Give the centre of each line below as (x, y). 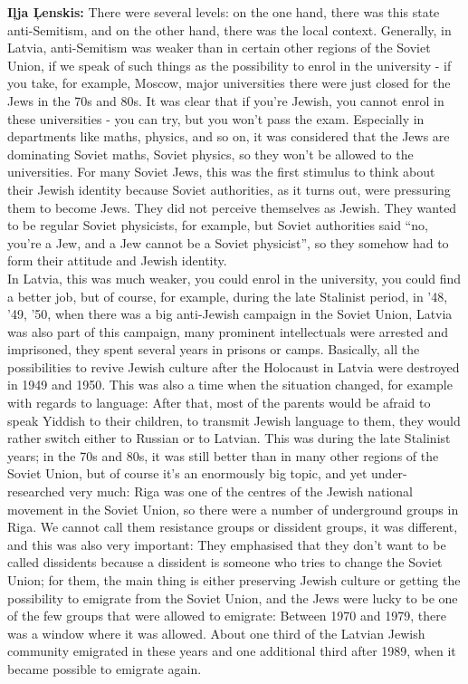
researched (36, 491)
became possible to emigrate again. (105, 668)
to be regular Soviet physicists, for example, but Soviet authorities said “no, (218, 225)
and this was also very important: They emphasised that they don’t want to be (227, 544)
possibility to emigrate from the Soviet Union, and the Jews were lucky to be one (233, 597)
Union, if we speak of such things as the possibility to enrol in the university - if (229, 65)
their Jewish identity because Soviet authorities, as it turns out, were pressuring (229, 189)
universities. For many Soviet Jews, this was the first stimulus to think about (221, 172)
